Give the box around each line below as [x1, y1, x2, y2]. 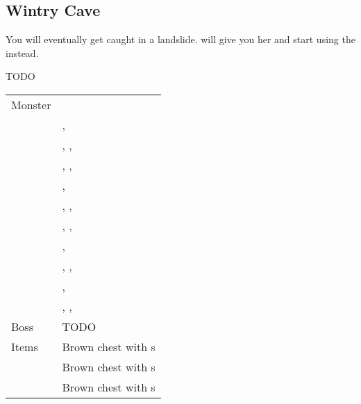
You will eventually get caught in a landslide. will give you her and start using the [6, 32, 355, 47]
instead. [6, 45, 39, 60]
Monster [11, 96, 51, 113]
